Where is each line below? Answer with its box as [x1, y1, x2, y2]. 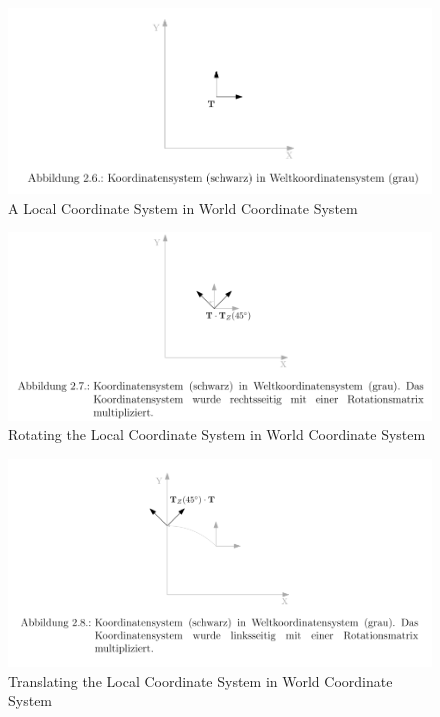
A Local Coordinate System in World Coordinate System [8, 197, 358, 218]
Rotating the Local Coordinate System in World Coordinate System [8, 424, 426, 445]
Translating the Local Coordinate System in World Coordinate [8, 670, 393, 691]
